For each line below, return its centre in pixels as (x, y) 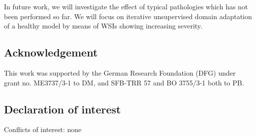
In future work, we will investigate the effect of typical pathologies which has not (126, 6)
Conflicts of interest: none (43, 129)
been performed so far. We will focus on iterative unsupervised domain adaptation (128, 16)
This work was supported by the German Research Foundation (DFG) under (120, 72)
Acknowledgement (51, 52)
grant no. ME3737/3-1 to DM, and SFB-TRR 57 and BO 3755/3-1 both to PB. (124, 82)
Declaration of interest (63, 109)
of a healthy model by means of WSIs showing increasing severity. (103, 26)
